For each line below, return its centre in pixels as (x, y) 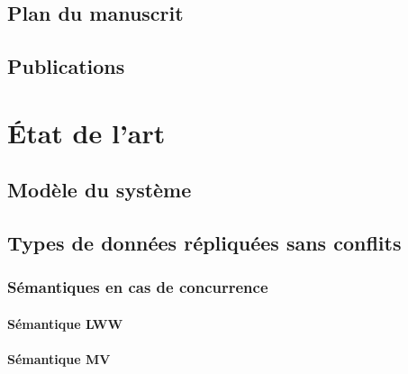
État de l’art (86, 132)
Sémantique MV (59, 359)
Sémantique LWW (65, 323)
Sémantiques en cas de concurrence (138, 287)
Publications (66, 66)
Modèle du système (100, 190)
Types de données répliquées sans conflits (204, 243)
